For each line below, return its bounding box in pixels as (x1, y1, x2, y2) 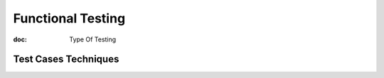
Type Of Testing (69, 35, 117, 44)
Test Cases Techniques (13, 53, 119, 65)
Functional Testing (13, 11, 126, 26)
